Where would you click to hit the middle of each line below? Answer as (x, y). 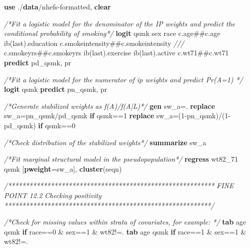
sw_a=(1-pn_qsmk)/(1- (193, 116)
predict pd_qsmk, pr (38, 62)
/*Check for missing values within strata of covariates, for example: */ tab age (125, 222)
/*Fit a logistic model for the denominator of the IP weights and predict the (120, 23)
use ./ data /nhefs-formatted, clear (58, 6)
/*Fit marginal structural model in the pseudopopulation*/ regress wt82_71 (121, 159)
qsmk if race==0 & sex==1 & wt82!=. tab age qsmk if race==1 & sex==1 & (125, 231)
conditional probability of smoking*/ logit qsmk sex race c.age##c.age (112, 33)
